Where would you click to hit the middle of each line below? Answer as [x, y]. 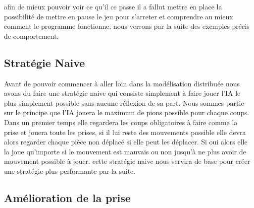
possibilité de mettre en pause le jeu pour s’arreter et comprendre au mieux [119, 16]
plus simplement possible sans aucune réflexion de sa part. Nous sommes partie [124, 103]
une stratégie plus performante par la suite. [70, 171]
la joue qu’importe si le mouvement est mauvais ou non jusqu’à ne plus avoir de [125, 151]
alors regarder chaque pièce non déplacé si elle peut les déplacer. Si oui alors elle [126, 142]
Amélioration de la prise [67, 197]
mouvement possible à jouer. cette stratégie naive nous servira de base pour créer [127, 161]
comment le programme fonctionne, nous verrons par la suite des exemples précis [127, 26]
